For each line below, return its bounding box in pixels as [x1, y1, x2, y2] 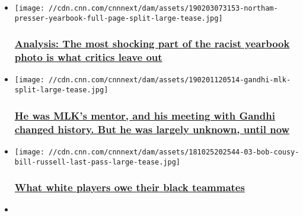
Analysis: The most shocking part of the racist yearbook [14, 36, 290, 51]
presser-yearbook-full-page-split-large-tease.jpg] [14, 14, 223, 22]
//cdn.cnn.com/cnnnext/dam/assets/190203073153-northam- [49, 4, 278, 12]
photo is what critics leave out [14, 50, 162, 65]
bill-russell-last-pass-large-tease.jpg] [14, 157, 180, 166]
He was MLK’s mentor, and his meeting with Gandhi [14, 108, 275, 122]
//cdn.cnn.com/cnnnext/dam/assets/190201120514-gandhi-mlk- [49, 76, 291, 85]
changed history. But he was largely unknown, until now [14, 121, 290, 136]
